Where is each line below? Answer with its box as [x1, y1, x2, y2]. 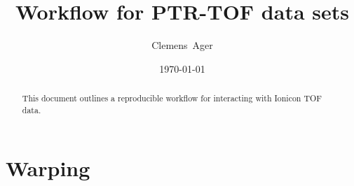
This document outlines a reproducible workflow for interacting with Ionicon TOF [22, 92, 322, 104]
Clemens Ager [151, 38, 213, 52]
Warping [6, 154, 90, 183]
